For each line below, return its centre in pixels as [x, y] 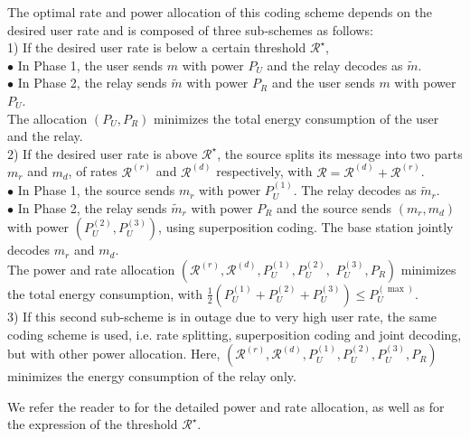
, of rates [93, 171]
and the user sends [323, 83]
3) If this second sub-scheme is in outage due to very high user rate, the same [222, 316]
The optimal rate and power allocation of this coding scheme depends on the [220, 12]
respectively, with [264, 171]
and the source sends [334, 207]
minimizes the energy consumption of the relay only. [152, 376]
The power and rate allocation [91, 269]
